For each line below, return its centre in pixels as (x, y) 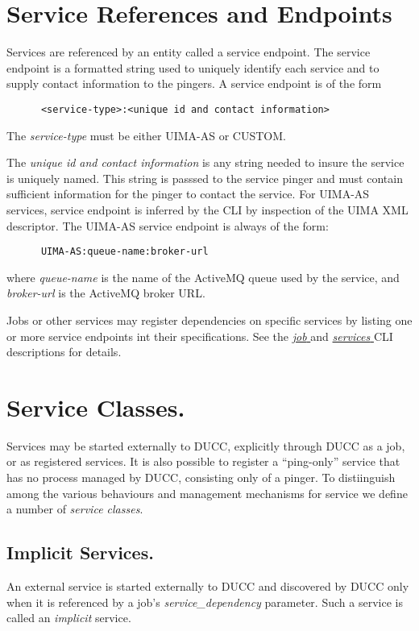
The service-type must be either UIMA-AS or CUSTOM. (146, 135)
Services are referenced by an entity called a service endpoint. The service (189, 52)
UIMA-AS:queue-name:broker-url (124, 252)
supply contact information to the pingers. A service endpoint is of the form (194, 83)
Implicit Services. (80, 552)
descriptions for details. (64, 352)
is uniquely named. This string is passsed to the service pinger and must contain (205, 178)
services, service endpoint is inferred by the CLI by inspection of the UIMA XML (207, 209)
